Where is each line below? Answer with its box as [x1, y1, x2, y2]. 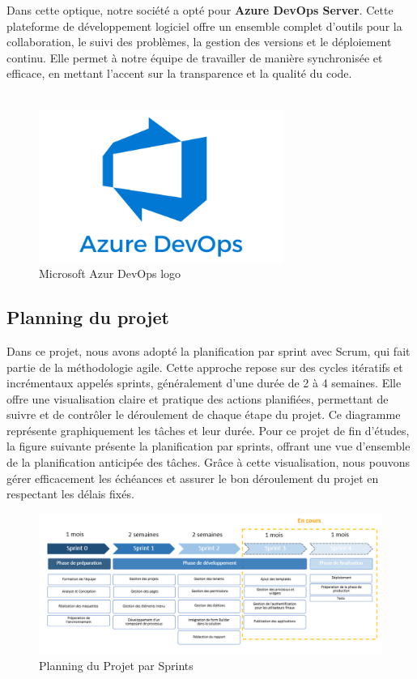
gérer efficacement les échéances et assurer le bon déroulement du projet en [6, 469, 379, 486]
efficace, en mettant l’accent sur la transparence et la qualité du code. [6, 65, 352, 82]
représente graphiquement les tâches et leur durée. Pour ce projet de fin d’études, [6, 421, 410, 438]
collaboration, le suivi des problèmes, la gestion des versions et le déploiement [6, 33, 392, 50]
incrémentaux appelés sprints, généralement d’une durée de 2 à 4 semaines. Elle [6, 374, 402, 391]
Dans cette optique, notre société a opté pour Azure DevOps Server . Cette [6, 2, 394, 18]
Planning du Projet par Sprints [39, 657, 194, 674]
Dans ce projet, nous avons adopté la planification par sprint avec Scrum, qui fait [6, 342, 411, 359]
